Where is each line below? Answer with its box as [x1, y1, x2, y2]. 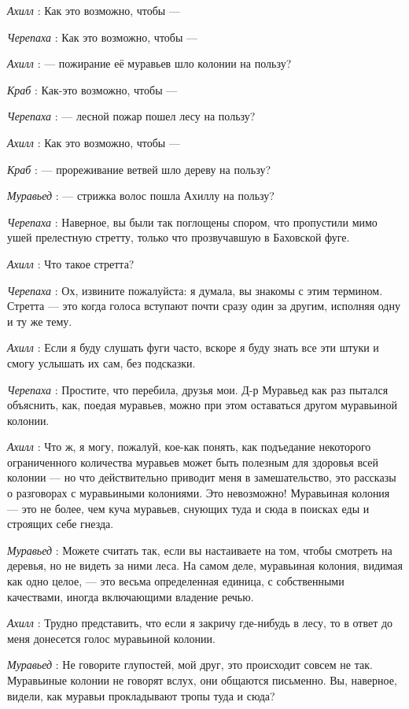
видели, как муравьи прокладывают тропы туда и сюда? [7, 687, 275, 703]
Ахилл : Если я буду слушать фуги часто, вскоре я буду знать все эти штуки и [7, 339, 379, 356]
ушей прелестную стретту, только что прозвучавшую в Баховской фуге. [7, 229, 350, 246]
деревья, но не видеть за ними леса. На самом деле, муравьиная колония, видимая [7, 557, 403, 574]
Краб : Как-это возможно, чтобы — [7, 81, 178, 98]
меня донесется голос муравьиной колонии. [7, 630, 216, 646]
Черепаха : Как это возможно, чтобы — [7, 28, 198, 45]
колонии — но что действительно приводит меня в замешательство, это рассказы [7, 469, 396, 486]
